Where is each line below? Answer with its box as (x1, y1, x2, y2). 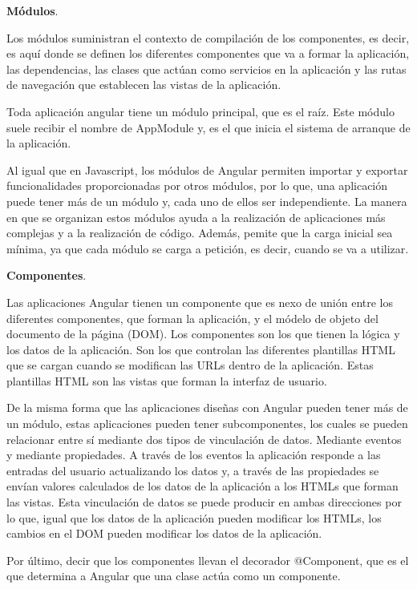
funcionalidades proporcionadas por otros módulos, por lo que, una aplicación (6, 177, 388, 194)
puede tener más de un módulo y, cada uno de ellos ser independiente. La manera (6, 192, 407, 209)
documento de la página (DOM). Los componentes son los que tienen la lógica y (6, 325, 400, 342)
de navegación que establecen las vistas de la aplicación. (6, 76, 281, 93)
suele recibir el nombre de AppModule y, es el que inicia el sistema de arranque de (6, 119, 411, 135)
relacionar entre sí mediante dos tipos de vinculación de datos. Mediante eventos (6, 430, 402, 447)
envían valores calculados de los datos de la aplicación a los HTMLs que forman (6, 478, 399, 494)
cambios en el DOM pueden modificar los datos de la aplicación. (6, 525, 322, 542)
